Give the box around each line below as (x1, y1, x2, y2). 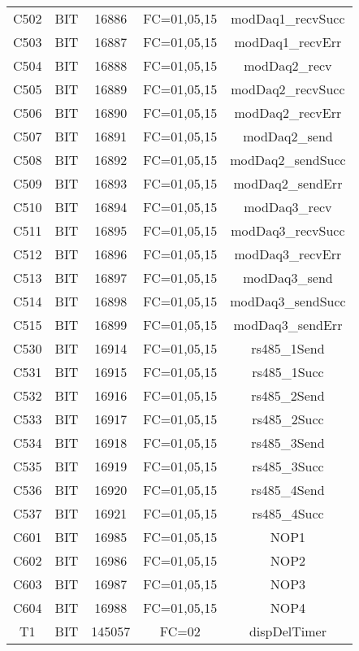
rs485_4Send (251, 480, 325, 499)
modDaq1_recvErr (234, 33, 342, 51)
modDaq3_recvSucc (231, 221, 345, 240)
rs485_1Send (251, 339, 325, 358)
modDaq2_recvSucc (231, 80, 345, 98)
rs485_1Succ (252, 362, 324, 381)
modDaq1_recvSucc (231, 9, 345, 28)
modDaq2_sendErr (233, 174, 343, 193)
